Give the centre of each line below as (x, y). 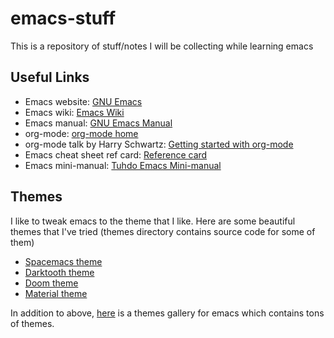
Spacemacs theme (63, 261)
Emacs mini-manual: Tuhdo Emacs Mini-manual (123, 165)
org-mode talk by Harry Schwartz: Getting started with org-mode (159, 144)
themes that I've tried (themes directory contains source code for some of (163, 231)
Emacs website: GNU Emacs (83, 101)
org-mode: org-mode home (81, 133)
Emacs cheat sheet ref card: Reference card (116, 154)
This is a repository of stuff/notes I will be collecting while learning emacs (162, 46)
